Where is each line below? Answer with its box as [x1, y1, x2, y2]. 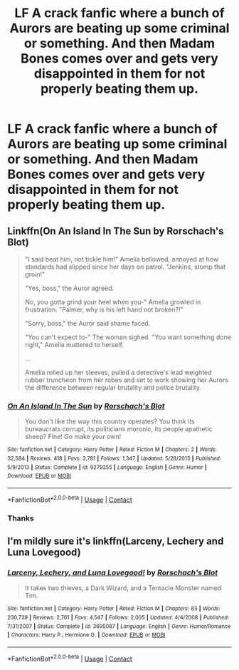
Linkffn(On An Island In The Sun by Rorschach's [7, 225, 224, 237]
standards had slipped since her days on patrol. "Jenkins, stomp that [24, 262, 226, 271]
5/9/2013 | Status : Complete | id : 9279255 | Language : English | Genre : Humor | [7, 463, 208, 471]
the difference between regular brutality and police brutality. [24, 383, 201, 391]
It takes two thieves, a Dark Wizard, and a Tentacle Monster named [24, 584, 222, 592]
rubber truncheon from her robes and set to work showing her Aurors [24, 376, 229, 384]
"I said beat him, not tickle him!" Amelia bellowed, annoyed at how [24, 255, 219, 263]
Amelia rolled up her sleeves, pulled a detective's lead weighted [24, 368, 212, 376]
